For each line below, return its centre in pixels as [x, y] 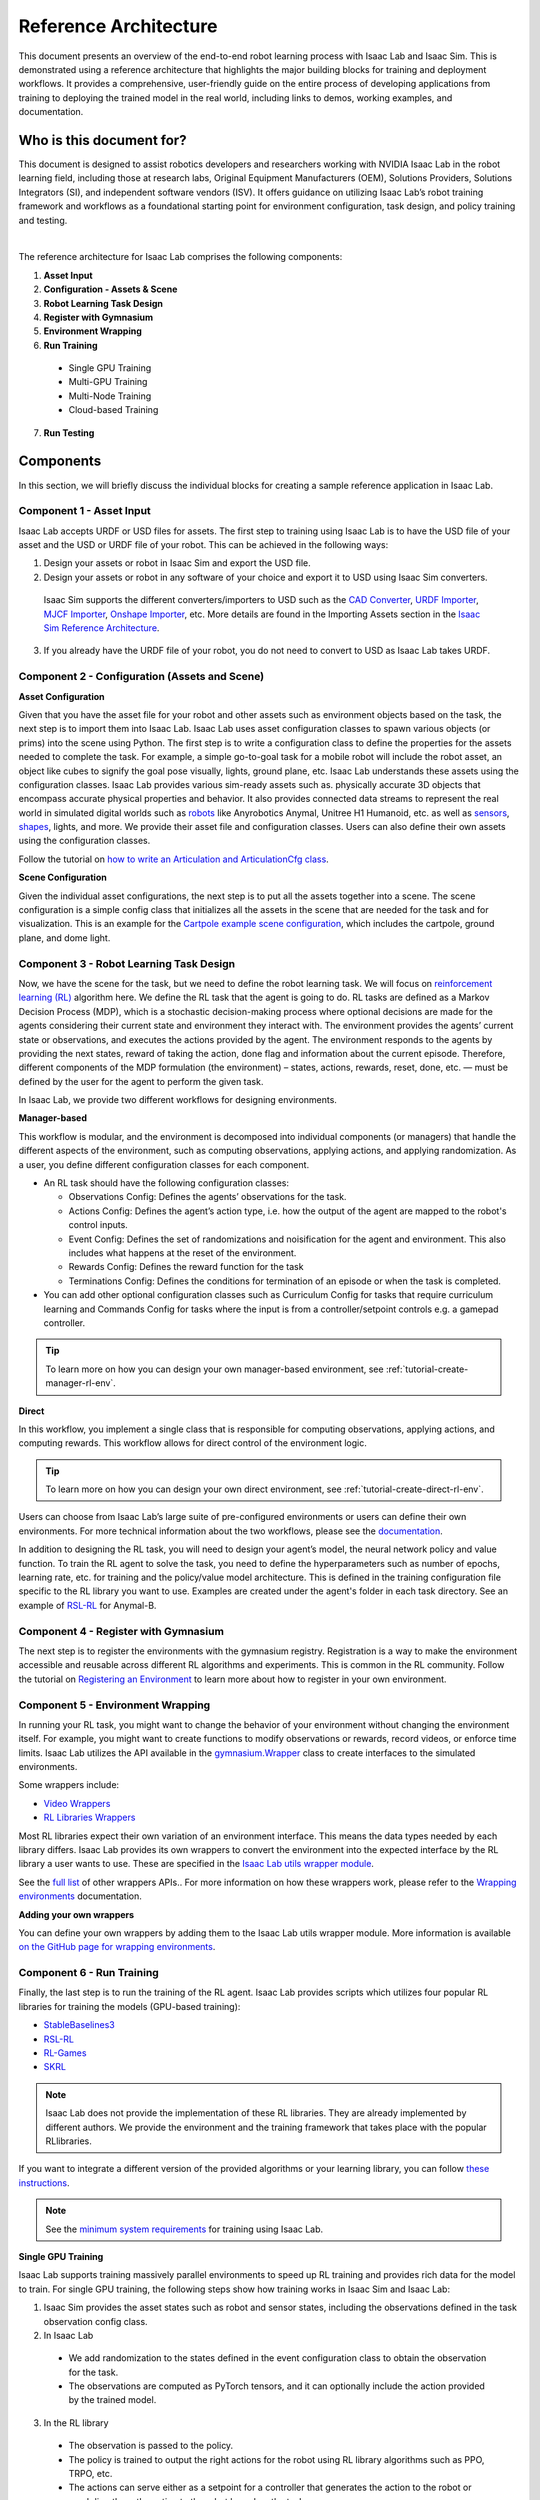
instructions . [44, 2182]
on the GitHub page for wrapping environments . [117, 1947]
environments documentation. [80, 1896]
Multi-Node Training [110, 396]
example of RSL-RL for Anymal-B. [87, 1605]
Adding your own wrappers [76, 1914]
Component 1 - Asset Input [85, 511]
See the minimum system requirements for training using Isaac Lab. [184, 2229]
